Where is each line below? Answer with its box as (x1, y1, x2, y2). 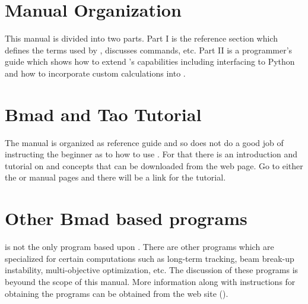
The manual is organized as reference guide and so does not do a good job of (5, 136, 284, 148)
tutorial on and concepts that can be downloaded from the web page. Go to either (5, 159, 303, 172)
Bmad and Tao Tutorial (5, 102, 202, 126)
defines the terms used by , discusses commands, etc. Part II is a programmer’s (5, 43, 293, 56)
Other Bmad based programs (5, 206, 247, 230)
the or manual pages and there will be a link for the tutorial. (5, 171, 226, 183)
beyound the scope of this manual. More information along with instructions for (5, 275, 296, 287)
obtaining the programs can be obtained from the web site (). (5, 287, 228, 299)
